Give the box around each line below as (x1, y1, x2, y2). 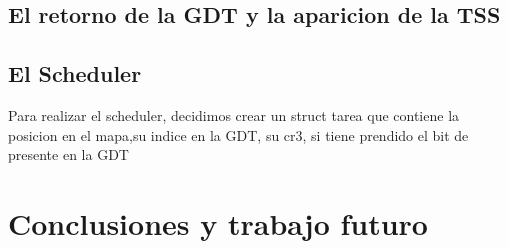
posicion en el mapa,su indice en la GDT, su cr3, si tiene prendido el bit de (8, 124, 469, 145)
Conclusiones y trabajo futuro (8, 202, 428, 243)
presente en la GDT (8, 144, 129, 165)
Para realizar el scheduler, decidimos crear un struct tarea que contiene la (8, 104, 460, 125)
